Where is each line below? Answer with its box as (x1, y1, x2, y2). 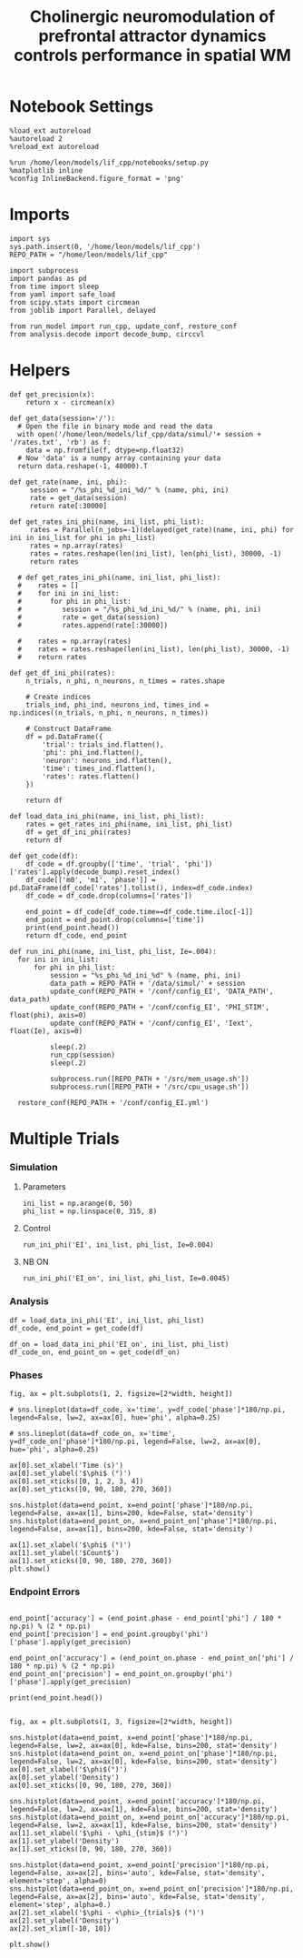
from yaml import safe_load (9, 289, 116, 299)
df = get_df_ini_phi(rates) (25, 828, 132, 837)
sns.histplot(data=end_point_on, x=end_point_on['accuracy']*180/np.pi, (9, 1812, 290, 1822)
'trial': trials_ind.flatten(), (42, 739, 165, 749)
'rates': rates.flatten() (42, 771, 141, 781)
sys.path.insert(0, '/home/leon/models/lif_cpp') (9, 242, 201, 251)
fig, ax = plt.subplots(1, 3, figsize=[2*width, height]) (9, 1717, 233, 1727)
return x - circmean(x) (25, 397, 116, 407)
